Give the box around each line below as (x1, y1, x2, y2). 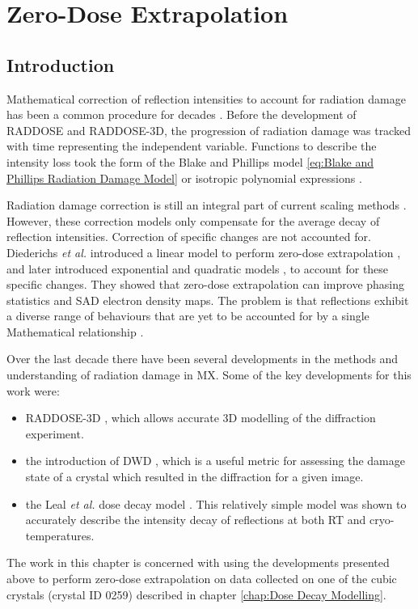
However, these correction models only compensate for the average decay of (6, 212, 380, 229)
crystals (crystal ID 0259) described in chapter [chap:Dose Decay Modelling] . (6, 586, 386, 603)
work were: (6, 382, 60, 399)
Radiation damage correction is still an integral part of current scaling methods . (6, 197, 407, 214)
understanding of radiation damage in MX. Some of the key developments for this (6, 366, 412, 383)
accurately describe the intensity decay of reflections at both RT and (25, 511, 366, 528)
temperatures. (25, 527, 95, 543)
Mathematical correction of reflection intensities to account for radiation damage (6, 90, 406, 107)
